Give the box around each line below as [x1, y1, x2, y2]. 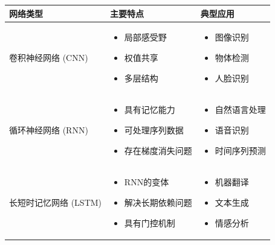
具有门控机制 [124, 216, 175, 229]
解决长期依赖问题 [124, 196, 192, 208]
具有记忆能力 [124, 103, 175, 116]
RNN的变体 [124, 176, 169, 188]
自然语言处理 [215, 103, 266, 116]
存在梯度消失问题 [124, 144, 192, 156]
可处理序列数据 [124, 123, 184, 136]
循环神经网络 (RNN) [9, 123, 88, 136]
